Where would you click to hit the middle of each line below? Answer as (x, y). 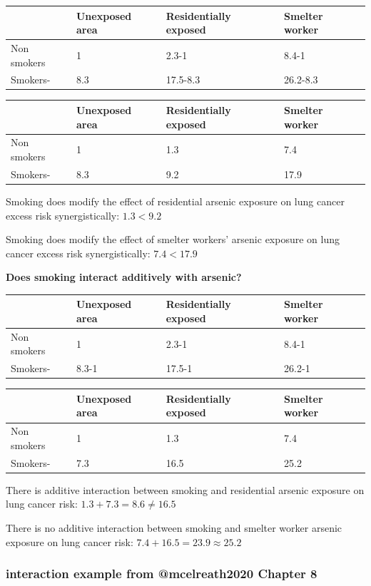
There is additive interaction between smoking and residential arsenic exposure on (185, 489)
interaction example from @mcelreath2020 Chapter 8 (162, 574)
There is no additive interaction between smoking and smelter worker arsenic (174, 528)
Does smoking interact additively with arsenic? (124, 277)
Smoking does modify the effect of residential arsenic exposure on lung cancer (175, 201)
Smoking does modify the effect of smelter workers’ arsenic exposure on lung (173, 239)
